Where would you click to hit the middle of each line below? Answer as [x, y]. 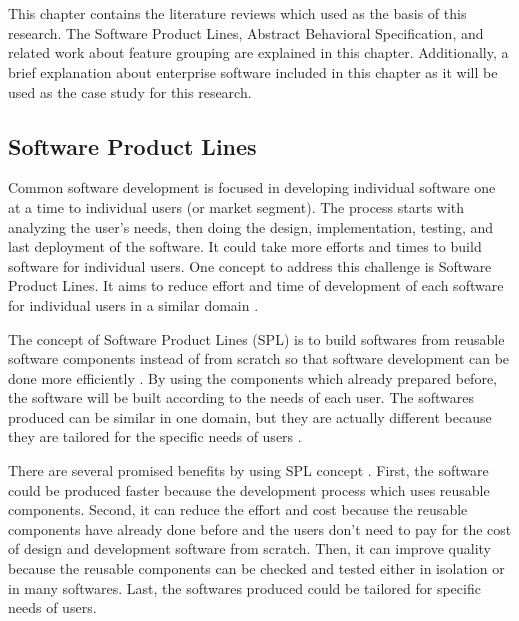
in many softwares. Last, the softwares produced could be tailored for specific [244, 587]
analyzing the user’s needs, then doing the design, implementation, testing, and [251, 226]
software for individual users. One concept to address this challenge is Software [250, 265]
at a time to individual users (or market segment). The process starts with [236, 206]
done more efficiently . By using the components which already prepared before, [252, 377]
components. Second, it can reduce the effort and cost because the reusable [238, 509]
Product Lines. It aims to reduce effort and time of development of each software [256, 285]
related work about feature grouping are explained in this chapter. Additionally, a [258, 52]
